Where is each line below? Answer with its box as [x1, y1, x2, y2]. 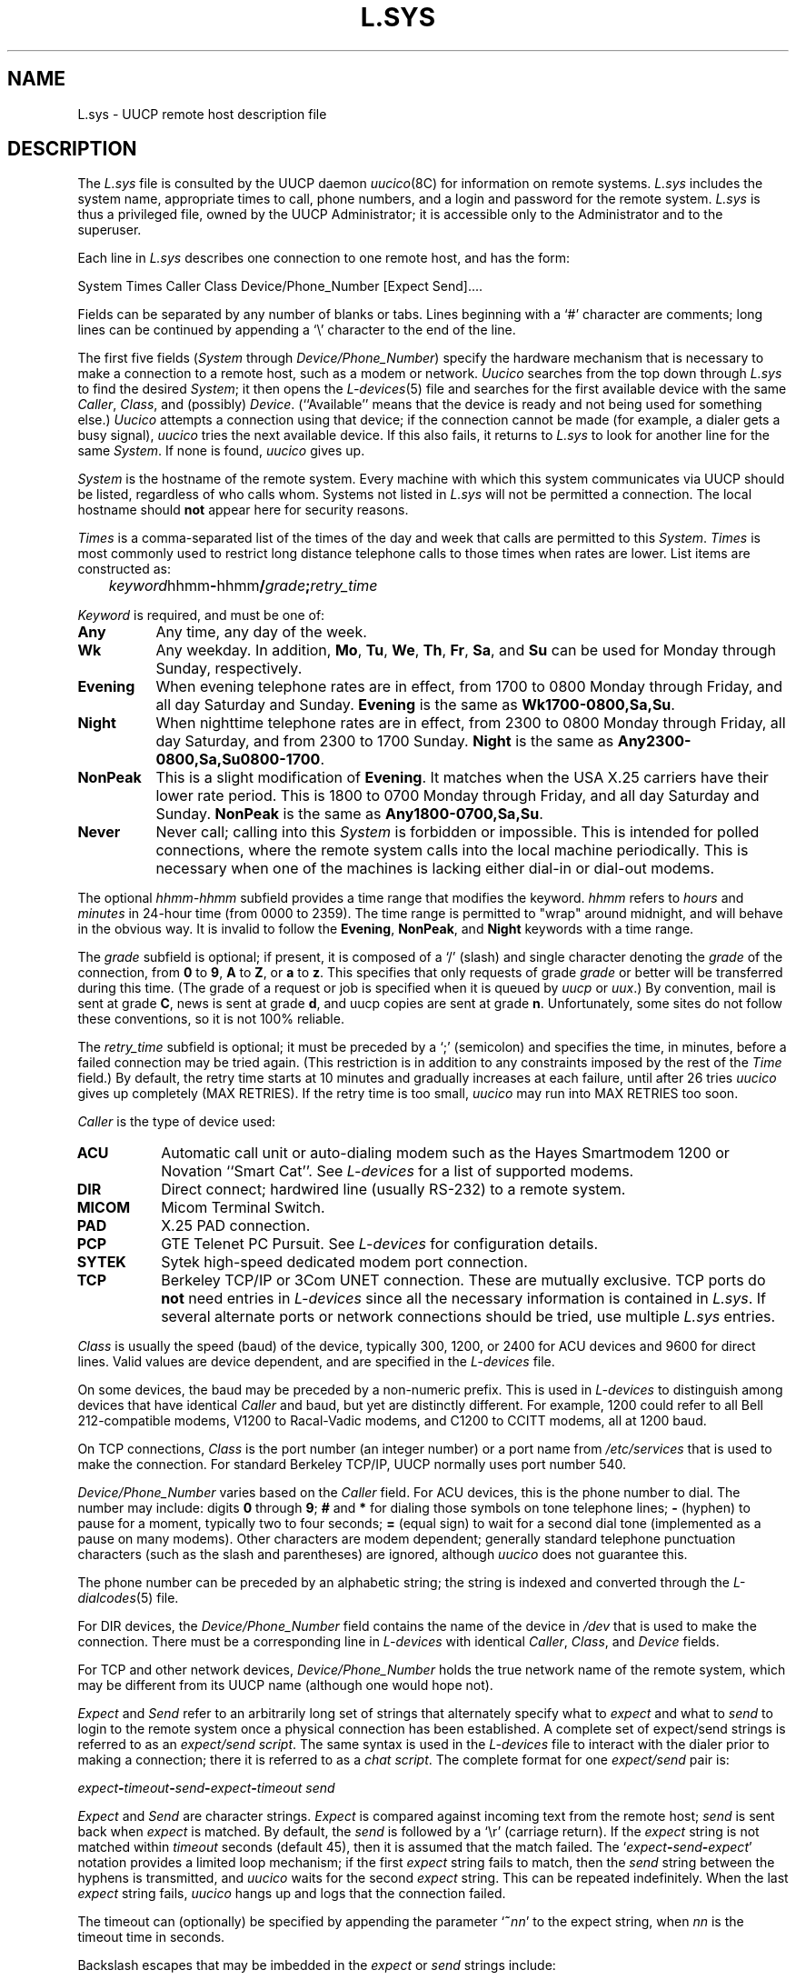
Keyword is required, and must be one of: [77, 607, 325, 624]
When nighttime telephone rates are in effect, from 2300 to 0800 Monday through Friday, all [155, 714, 786, 733]
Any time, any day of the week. [155, 623, 367, 642]
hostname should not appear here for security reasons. [77, 502, 409, 518]
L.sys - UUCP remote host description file [77, 105, 327, 122]
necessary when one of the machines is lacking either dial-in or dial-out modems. [155, 859, 715, 878]
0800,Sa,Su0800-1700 [155, 750, 321, 769]
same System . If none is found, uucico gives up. [77, 443, 365, 459]
